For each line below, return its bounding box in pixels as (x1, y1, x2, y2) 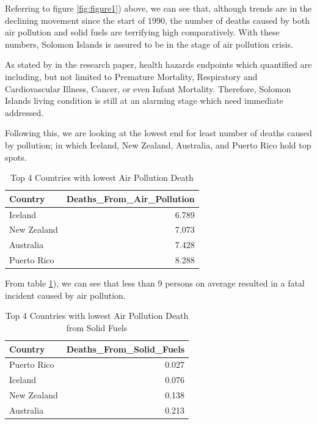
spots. (5, 150, 27, 163)
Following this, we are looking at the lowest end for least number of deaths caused (5, 126, 312, 139)
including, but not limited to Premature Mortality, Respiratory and (5, 70, 258, 82)
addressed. (5, 106, 44, 119)
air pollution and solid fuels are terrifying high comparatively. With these (5, 26, 280, 38)
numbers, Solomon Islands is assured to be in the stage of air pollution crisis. (5, 37, 293, 50)
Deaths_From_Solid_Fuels (66, 342, 185, 355)
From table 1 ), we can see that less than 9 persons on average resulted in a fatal (5, 277, 305, 290)
